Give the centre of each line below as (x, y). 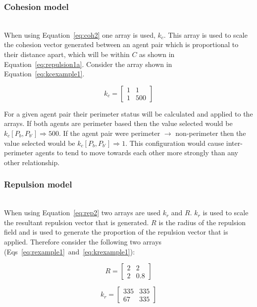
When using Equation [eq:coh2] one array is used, (80, 34)
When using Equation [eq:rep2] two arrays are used (82, 213)
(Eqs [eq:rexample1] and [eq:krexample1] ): (70, 251)
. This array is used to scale (206, 34)
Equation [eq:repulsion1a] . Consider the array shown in (88, 64)
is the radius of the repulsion (202, 222)
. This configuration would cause (175, 143)
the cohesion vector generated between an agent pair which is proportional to (121, 44)
